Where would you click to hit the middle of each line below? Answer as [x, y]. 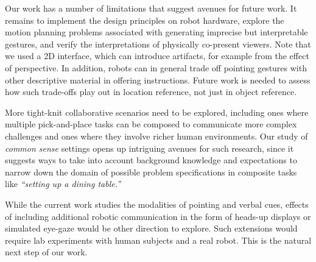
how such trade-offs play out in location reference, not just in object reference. [151, 92]
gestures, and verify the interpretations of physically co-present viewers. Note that [158, 44]
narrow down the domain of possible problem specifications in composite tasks [151, 172]
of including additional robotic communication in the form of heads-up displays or [158, 216]
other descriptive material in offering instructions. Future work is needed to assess [158, 80]
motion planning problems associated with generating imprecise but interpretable [156, 32]
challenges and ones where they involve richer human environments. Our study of [156, 136]
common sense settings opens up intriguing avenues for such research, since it [149, 148]
